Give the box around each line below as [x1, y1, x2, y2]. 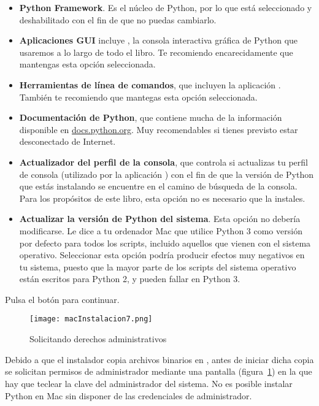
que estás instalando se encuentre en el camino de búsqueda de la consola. [19, 180, 298, 193]
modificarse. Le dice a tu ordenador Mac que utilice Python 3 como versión [19, 224, 302, 237]
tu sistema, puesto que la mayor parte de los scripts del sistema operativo [19, 260, 296, 273]
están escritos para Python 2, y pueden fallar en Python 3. [19, 272, 240, 285]
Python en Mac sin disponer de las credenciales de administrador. [5, 389, 252, 402]
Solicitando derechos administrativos [29, 332, 167, 345]
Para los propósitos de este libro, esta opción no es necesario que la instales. [19, 191, 306, 204]
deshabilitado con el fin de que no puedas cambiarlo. [19, 13, 217, 26]
